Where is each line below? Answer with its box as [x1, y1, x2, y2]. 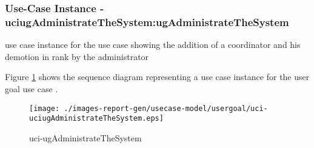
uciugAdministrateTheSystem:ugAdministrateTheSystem [5, 14, 289, 29]
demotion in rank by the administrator [5, 50, 149, 62]
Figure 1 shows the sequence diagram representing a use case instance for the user [5, 70, 310, 83]
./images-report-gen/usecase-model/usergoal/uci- [64, 104, 268, 113]
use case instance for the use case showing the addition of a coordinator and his [5, 38, 301, 51]
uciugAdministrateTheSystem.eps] [29, 114, 164, 123]
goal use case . [5, 82, 58, 95]
